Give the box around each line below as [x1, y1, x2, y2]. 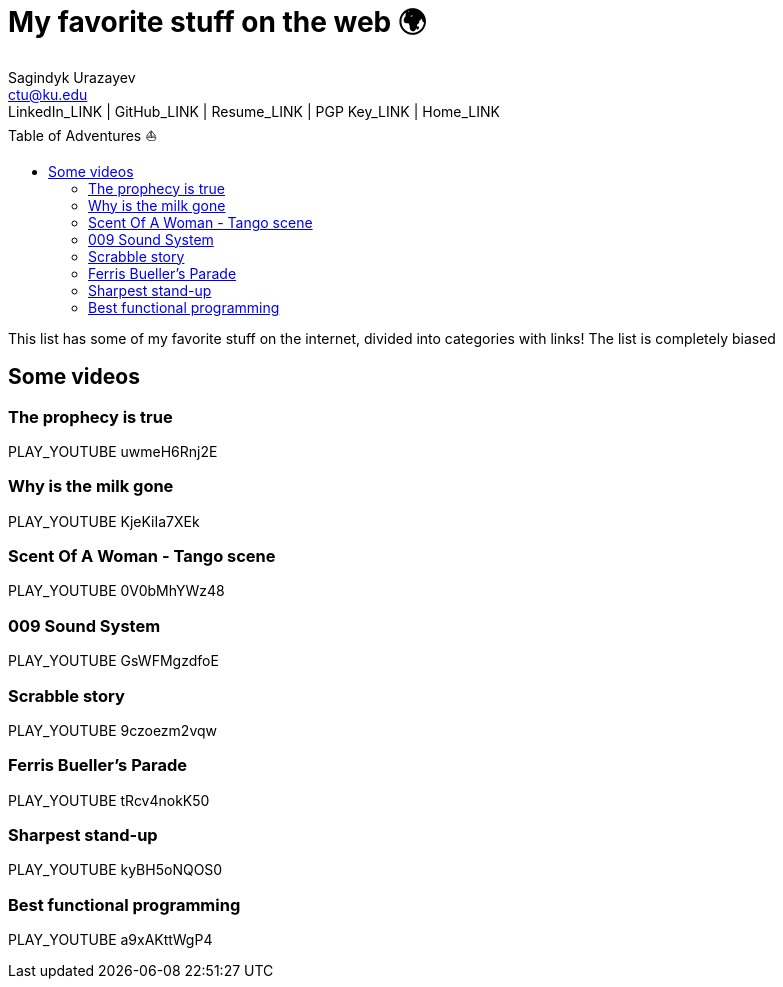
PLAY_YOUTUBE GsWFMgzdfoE [8, 652, 219, 670]
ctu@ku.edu [8, 85, 88, 103]
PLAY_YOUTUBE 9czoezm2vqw [8, 721, 218, 739]
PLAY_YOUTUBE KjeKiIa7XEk [8, 512, 200, 530]
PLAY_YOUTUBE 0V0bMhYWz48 [8, 582, 225, 600]
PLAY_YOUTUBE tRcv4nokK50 [8, 791, 210, 809]
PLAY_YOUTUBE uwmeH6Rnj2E [8, 442, 218, 460]
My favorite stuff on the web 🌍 [8, 5, 427, 39]
